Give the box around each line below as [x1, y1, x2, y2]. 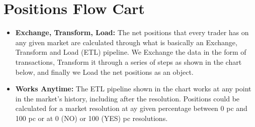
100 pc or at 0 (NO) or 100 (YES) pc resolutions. [15, 112, 168, 123]
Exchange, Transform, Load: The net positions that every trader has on [15, 27, 249, 38]
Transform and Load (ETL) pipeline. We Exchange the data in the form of [15, 47, 246, 57]
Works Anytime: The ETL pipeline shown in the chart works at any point [15, 83, 251, 94]
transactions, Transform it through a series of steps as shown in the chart [15, 56, 242, 67]
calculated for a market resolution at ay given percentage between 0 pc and [15, 103, 247, 113]
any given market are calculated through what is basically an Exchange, [15, 37, 237, 47]
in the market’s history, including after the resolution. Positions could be [15, 93, 240, 103]
